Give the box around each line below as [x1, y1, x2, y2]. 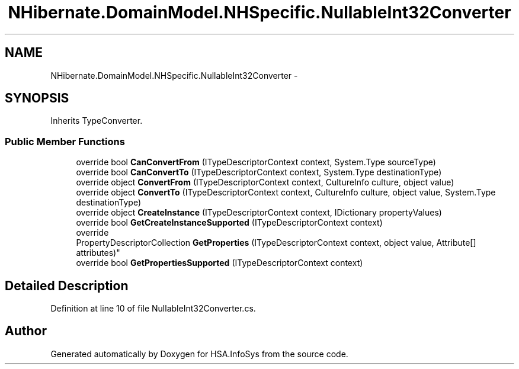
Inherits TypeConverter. [50, 115, 143, 126]
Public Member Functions [5, 135, 125, 147]
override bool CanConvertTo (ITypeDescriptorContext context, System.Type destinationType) [76, 167, 442, 178]
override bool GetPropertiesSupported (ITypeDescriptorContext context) [76, 258, 363, 268]
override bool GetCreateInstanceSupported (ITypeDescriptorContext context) [76, 217, 383, 228]
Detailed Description [5, 278, 129, 293]
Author [5, 323, 47, 339]
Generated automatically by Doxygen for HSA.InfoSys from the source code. [50, 348, 348, 359]
